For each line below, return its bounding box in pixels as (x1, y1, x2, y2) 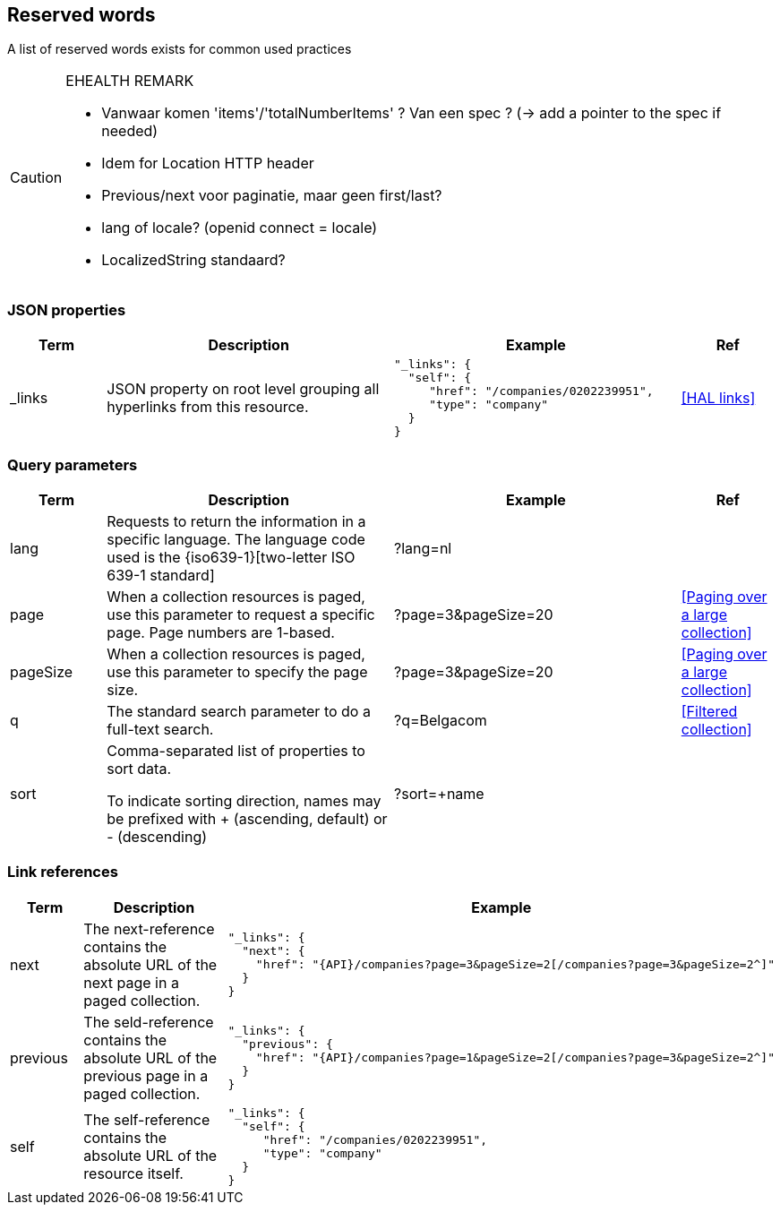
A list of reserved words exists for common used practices (7, 41, 352, 57)
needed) (101, 122, 159, 141)
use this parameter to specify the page (107, 662, 368, 681)
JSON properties (7, 300, 126, 319)
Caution (10, 168, 63, 187)
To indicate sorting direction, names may (107, 791, 381, 810)
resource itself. (83, 1164, 184, 1182)
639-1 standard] (107, 565, 215, 584)
